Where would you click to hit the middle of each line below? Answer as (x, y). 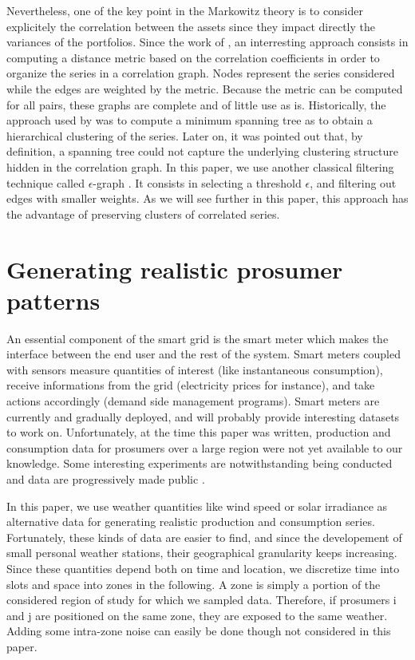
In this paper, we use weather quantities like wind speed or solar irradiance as (197, 506)
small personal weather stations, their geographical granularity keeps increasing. (202, 553)
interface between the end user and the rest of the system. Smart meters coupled (204, 354)
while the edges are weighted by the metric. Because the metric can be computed (205, 88)
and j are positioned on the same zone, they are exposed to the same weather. (197, 615)
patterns (53, 300)
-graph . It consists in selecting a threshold (197, 182)
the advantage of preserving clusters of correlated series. (143, 213)
